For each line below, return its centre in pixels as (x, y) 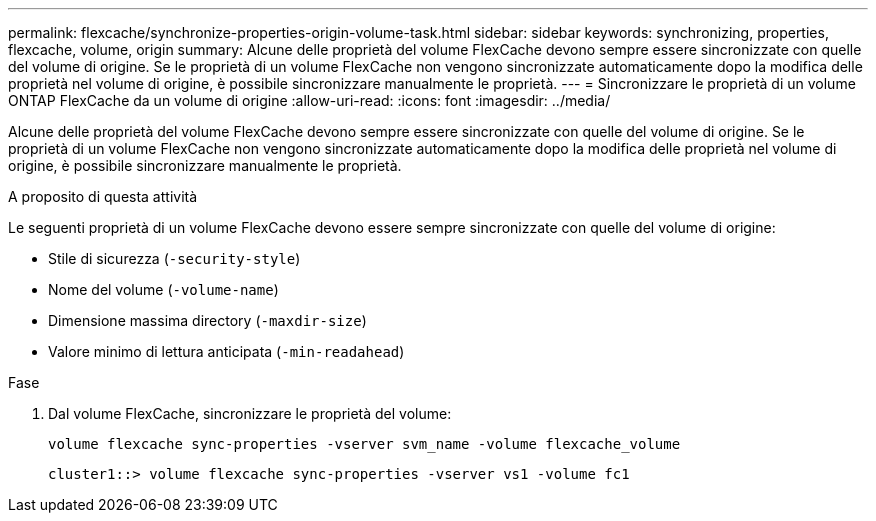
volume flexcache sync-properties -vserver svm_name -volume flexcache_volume (364, 444)
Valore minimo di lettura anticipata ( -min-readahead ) (226, 351)
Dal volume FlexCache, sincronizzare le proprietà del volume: (250, 413)
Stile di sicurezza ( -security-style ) (174, 258)
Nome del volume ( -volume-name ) (163, 289)
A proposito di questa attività (103, 196)
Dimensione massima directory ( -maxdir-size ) (207, 320)
